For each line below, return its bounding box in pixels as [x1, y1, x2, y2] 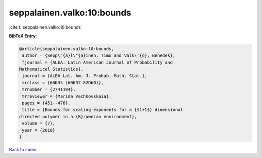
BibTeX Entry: [9, 33, 37, 39]
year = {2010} [22, 127, 55, 133]
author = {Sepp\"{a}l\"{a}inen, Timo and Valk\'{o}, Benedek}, [22, 53, 176, 58]
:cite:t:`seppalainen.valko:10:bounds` [9, 24, 82, 30]
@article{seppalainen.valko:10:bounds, [19, 46, 114, 51]
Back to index [9, 146, 36, 152]
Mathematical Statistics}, [19, 66, 83, 72]
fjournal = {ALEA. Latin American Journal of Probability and [22, 60, 173, 65]
